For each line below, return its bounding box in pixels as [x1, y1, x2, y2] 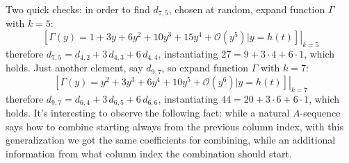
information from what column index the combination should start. [6, 146, 292, 160]
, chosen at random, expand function [168, 2, 325, 16]
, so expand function [161, 60, 249, 75]
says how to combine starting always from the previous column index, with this [6, 119, 343, 133]
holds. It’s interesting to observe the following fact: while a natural [6, 105, 290, 119]
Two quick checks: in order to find [6, 2, 150, 16]
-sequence [300, 105, 341, 119]
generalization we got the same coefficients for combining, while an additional [6, 132, 336, 147]
